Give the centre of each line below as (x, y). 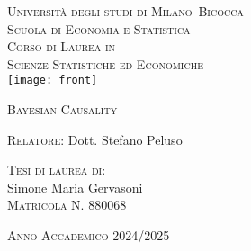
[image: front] (53, 81)
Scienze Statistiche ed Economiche (105, 63)
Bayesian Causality (63, 109)
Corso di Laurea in (62, 46)
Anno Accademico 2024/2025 (89, 235)
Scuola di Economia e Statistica (99, 28)
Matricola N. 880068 (67, 205)
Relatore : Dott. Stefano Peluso (95, 139)
